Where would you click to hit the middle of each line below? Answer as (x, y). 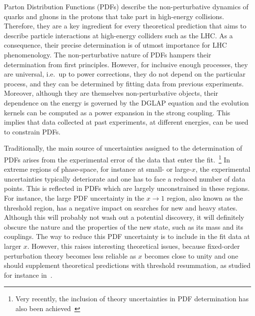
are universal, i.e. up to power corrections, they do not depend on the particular (125, 74)
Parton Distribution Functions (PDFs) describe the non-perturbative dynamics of (126, 6)
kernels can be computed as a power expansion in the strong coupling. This (117, 112)
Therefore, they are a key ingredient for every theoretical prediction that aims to (125, 26)
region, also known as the (205, 197)
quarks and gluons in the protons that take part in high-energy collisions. (114, 16)
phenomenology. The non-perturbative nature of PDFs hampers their (108, 54)
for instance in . (28, 275)
